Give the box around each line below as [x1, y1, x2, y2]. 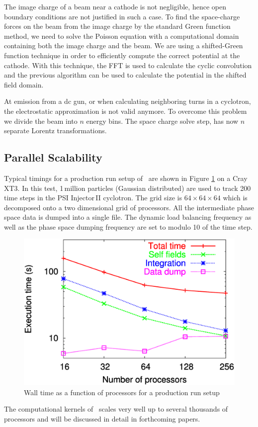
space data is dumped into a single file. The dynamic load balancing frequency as [4, 212, 252, 222]
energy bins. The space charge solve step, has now [86, 115, 239, 126]
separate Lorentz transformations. [4, 125, 107, 136]
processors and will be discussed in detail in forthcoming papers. [4, 414, 200, 424]
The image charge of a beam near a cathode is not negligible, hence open [4, 1, 226, 11]
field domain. [4, 79, 44, 89]
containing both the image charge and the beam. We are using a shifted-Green [4, 40, 243, 51]
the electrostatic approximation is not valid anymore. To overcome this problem [4, 105, 247, 116]
